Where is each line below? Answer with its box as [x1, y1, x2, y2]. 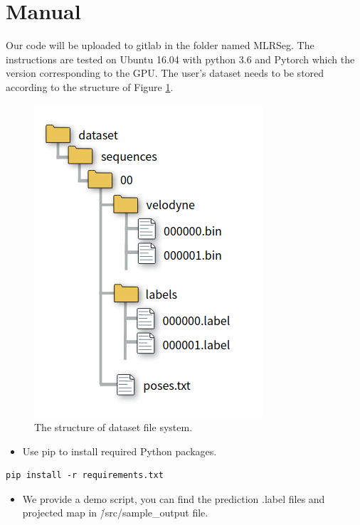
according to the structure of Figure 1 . [6, 79, 174, 94]
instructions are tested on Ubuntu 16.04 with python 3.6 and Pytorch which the [6, 51, 355, 66]
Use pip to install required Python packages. [22, 443, 217, 458]
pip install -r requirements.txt [6, 470, 164, 481]
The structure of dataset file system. [34, 420, 193, 435]
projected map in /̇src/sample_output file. [22, 505, 208, 520]
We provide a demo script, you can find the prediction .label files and [22, 491, 325, 506]
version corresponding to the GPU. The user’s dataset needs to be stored [6, 65, 324, 80]
